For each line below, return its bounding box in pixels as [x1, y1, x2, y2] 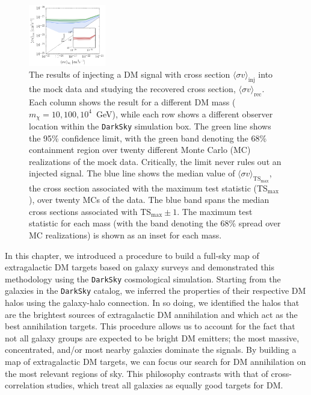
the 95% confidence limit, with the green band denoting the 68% [29, 131, 267, 144]
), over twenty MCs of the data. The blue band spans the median [29, 193, 269, 206]
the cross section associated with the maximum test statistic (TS [29, 181, 268, 194]
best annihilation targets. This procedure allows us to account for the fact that [5, 320, 295, 332]
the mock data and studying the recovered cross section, [29, 82, 236, 95]
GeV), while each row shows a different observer [96, 107, 273, 120]
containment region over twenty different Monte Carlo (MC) [29, 143, 251, 156]
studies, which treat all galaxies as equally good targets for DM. [47, 379, 283, 391]
